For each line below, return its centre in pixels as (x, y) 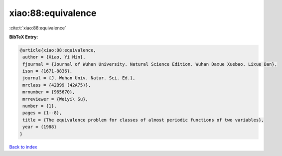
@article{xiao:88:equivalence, (58, 50)
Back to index (23, 147)
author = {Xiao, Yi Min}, (54, 57)
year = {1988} (40, 127)
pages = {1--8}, (42, 113)
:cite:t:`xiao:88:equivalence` (38, 28)
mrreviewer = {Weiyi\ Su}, (55, 99)
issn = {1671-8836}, (48, 71)
